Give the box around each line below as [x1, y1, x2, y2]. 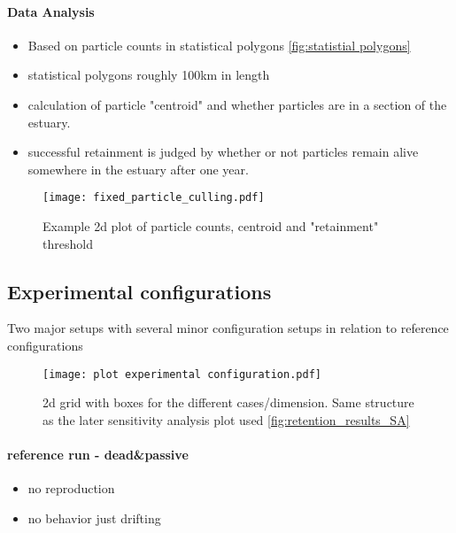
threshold [43, 234, 93, 252]
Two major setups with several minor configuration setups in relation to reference [7, 319, 449, 337]
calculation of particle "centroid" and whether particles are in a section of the [27, 95, 447, 113]
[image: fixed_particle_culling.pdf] [43, 191, 265, 205]
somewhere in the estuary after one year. [27, 159, 249, 178]
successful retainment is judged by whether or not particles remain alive [27, 143, 419, 161]
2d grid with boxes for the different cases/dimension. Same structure [43, 393, 414, 412]
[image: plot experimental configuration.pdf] [43, 367, 321, 381]
